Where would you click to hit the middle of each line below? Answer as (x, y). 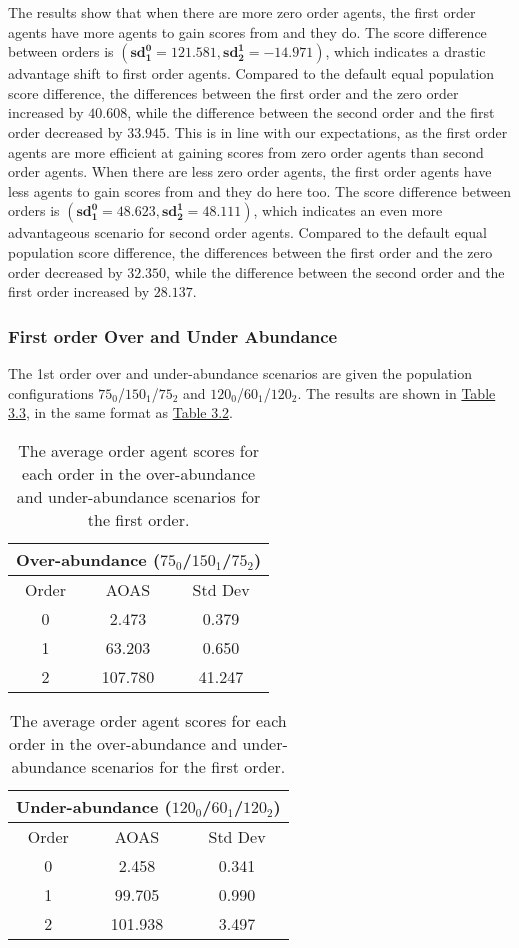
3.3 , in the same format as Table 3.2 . (120, 412)
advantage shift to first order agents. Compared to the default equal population (251, 73)
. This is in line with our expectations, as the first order (337, 131)
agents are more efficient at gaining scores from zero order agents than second (246, 151)
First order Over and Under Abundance (173, 335)
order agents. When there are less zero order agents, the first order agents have (250, 171)
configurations (51, 392)
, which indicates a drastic (405, 51)
